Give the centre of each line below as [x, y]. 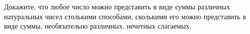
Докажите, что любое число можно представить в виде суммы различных [117, 6]
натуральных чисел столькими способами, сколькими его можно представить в [125, 16]
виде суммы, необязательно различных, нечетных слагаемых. [98, 26]
